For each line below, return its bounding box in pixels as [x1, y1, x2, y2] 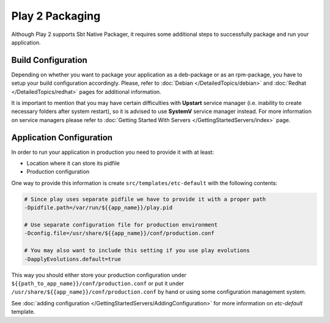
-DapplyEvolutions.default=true [24, 255, 122, 263]
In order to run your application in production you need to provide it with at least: [11, 148, 214, 156]
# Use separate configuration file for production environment [24, 222, 218, 228]
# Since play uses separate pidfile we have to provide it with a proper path [24, 195, 266, 203]
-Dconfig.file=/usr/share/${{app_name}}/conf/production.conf [24, 230, 215, 237]
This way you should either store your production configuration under [11, 271, 186, 278]
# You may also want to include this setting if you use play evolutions [24, 247, 250, 254]
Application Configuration [11, 132, 113, 143]
